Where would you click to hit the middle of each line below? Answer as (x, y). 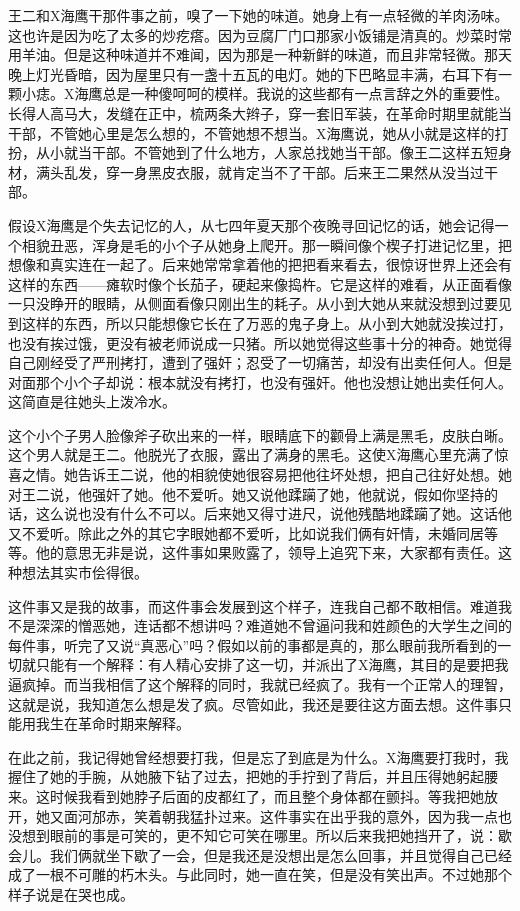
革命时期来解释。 (133, 723)
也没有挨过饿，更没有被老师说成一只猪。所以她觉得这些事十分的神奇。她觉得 (260, 342)
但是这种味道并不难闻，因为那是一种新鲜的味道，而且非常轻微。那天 (287, 54)
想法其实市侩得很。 (84, 572)
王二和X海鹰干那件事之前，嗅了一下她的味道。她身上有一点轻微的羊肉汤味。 (258, 15)
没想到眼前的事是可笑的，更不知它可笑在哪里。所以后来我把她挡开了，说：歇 (260, 835)
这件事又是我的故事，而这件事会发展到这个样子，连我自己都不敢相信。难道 (253, 605)
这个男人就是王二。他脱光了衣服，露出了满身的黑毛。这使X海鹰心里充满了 (251, 454)
